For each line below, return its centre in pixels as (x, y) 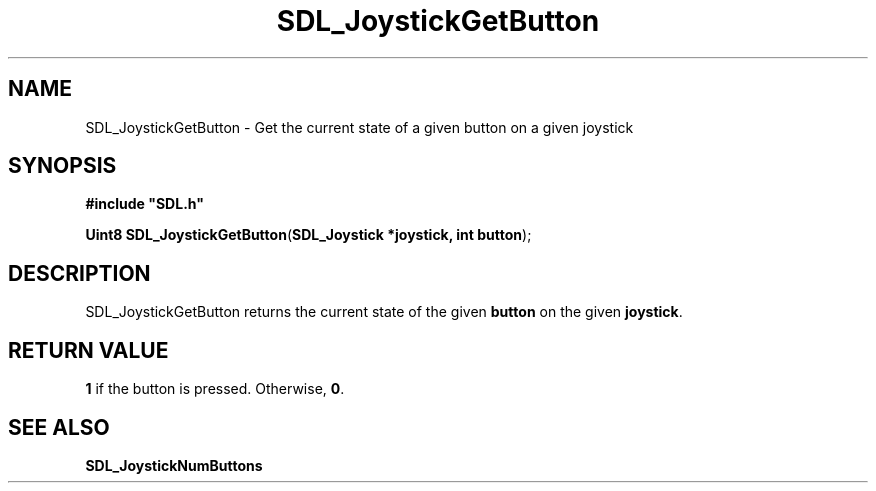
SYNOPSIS (62, 166)
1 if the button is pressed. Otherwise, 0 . (215, 389)
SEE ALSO (59, 427)
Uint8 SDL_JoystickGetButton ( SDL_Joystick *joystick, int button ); (308, 235)
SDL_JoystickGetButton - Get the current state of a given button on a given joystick (359, 127)
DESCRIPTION (79, 273)
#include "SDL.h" (144, 204)
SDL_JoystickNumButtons (174, 465)
